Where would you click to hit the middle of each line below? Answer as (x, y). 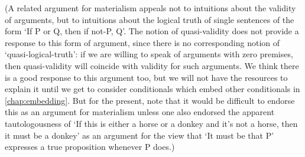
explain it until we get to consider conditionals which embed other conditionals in (152, 89)
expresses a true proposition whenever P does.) (90, 147)
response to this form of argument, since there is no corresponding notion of (142, 42)
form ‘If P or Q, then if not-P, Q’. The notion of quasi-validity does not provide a (152, 31)
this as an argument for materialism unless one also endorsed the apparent (140, 112)
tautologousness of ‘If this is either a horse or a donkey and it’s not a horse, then (151, 123)
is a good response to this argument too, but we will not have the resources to (146, 77)
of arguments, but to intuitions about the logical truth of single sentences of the (150, 19)
